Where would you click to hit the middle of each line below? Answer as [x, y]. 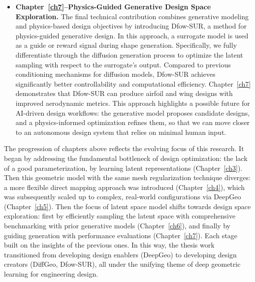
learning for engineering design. [51, 274]
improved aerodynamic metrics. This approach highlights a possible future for [133, 103]
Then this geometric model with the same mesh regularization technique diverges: [127, 177]
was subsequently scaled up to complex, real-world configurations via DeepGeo [123, 197]
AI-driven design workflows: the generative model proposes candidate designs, [133, 112]
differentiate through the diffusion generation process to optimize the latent [129, 54]
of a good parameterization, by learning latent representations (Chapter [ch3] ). [123, 168]
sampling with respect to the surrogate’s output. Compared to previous [123, 64]
